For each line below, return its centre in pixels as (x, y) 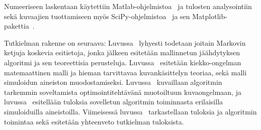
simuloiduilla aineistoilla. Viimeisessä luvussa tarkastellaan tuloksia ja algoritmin (130, 111)
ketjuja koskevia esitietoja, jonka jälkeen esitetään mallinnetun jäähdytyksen (122, 52)
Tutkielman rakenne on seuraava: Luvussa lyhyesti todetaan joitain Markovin (125, 42)
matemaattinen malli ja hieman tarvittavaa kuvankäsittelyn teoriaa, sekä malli (125, 72)
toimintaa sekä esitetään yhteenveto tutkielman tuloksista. (94, 121)
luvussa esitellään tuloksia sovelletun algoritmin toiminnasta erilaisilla (114, 102)
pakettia (17, 26)
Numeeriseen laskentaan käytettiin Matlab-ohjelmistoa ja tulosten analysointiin (128, 6)
